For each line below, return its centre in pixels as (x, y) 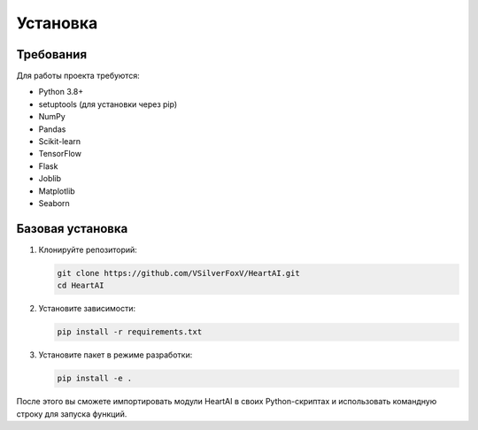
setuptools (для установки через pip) (108, 104)
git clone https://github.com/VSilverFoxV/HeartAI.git (178, 273)
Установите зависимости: (87, 309)
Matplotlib (57, 191)
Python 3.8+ (61, 92)
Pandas (52, 129)
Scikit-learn (60, 142)
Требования (52, 54)
